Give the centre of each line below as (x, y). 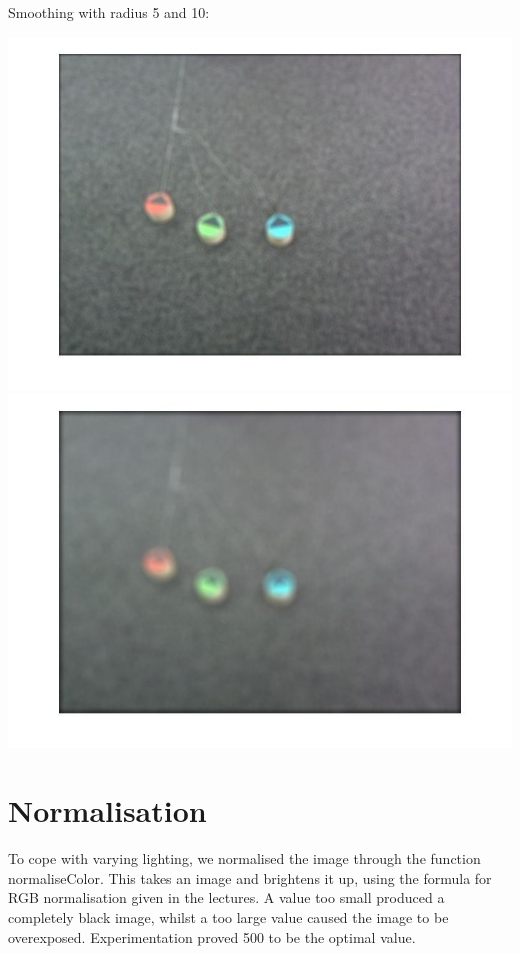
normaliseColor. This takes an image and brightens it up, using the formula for (250, 877)
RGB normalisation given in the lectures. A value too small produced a (226, 897)
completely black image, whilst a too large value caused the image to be (228, 917)
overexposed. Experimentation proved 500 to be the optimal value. (212, 936)
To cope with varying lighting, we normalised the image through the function (244, 858)
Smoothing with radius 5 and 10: (109, 12)
